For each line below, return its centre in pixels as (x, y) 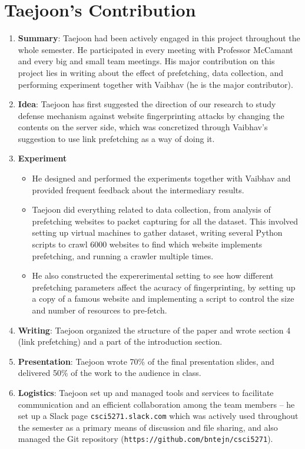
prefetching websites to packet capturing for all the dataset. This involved (165, 221)
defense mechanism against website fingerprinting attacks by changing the (151, 115)
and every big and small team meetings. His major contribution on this (146, 61)
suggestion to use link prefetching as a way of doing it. (116, 138)
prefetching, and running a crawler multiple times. (123, 255)
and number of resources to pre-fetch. (100, 310)
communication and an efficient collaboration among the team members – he (156, 404)
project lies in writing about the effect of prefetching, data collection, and (150, 72)
